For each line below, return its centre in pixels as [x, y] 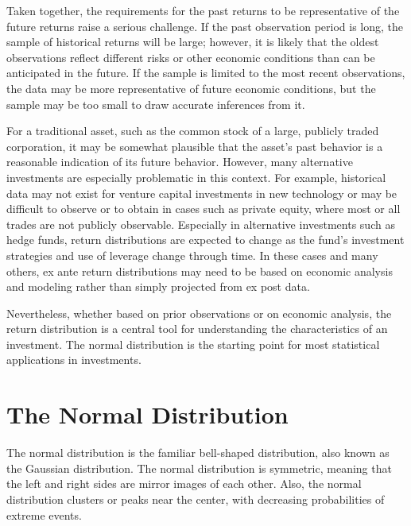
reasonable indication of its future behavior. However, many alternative [180, 162]
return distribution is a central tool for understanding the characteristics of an [197, 329]
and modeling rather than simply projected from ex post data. [158, 286]
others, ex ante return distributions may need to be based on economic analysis [200, 271]
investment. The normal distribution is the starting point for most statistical [193, 344]
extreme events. [44, 514]
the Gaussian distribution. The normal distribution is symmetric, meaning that [199, 468]
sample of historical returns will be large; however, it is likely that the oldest [193, 42]
